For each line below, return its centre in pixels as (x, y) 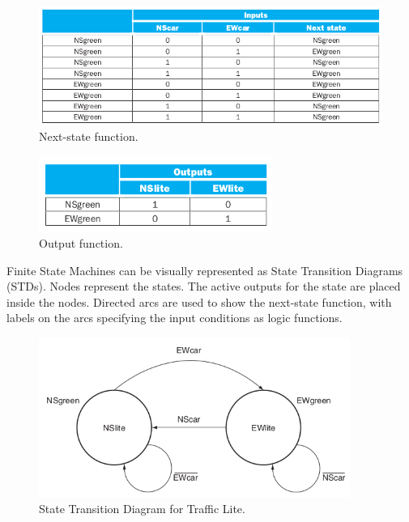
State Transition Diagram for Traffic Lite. (142, 509)
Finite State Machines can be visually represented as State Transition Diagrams (205, 270)
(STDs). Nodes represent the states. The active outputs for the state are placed (204, 286)
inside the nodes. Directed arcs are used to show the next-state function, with (199, 301)
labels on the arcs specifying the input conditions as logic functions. (175, 318)
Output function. (81, 243)
